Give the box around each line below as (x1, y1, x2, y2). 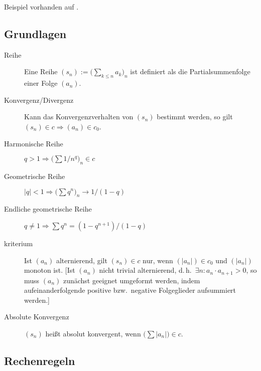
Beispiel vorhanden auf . (4, 2, 79, 12)
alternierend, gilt (56, 255, 107, 265)
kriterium (4, 238, 33, 248)
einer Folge (24, 78, 58, 88)
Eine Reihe (24, 66, 58, 77)
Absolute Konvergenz (4, 311, 69, 322)
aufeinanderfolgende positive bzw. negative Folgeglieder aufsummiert (24, 285, 236, 295)
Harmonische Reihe (4, 138, 63, 148)
